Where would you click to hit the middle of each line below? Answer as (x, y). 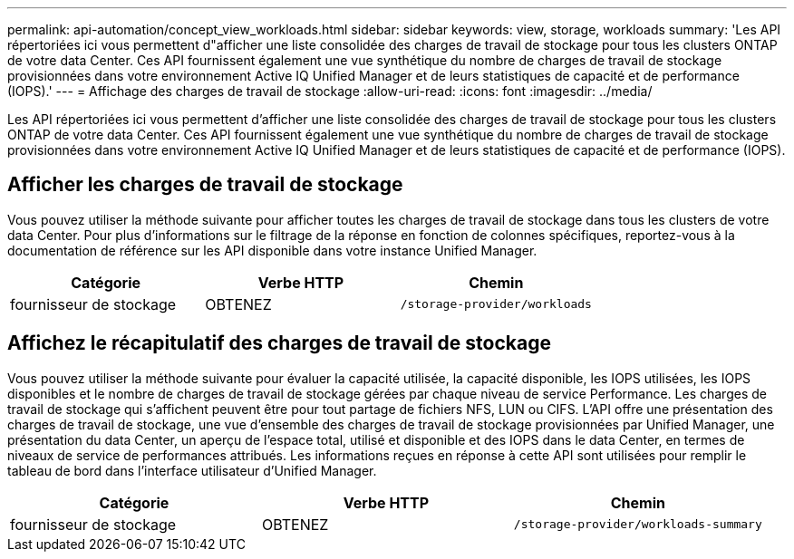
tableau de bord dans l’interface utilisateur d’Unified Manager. (192, 470)
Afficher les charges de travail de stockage (205, 185)
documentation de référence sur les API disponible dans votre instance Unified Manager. (272, 250)
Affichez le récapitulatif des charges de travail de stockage (279, 343)
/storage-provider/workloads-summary (638, 525)
